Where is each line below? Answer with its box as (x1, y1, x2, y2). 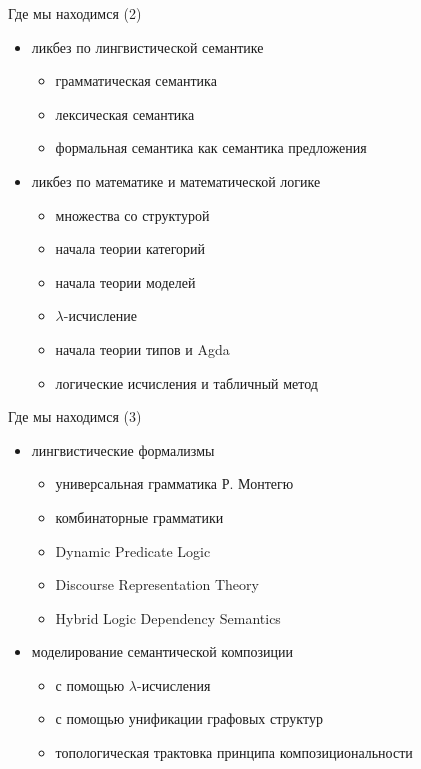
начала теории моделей (55, 271, 196, 292)
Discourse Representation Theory (55, 574, 259, 595)
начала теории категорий (55, 238, 206, 259)
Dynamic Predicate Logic (55, 540, 211, 561)
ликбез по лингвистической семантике (31, 36, 264, 57)
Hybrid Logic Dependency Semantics (55, 607, 281, 628)
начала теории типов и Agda (55, 338, 230, 359)
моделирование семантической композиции (31, 641, 293, 662)
